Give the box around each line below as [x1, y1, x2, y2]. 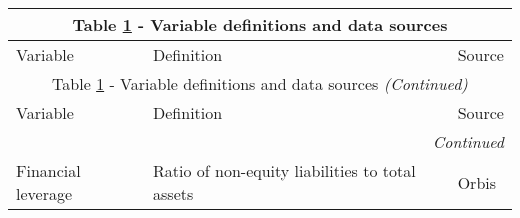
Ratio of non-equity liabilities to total [153, 159, 416, 182]
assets [153, 182, 194, 205]
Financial [16, 159, 81, 182]
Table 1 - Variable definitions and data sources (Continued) [52, 72, 468, 95]
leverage [16, 182, 73, 205]
